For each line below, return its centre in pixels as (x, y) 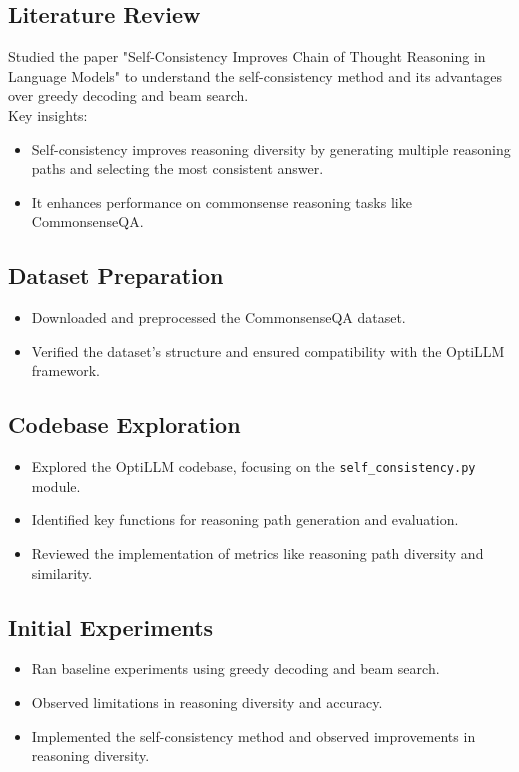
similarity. (62, 572)
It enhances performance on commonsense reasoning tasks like (221, 201)
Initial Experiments (111, 626)
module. (56, 485)
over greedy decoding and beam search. (128, 95)
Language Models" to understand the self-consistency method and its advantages (255, 75)
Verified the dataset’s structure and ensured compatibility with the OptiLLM (268, 350)
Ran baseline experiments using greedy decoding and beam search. (235, 668)
